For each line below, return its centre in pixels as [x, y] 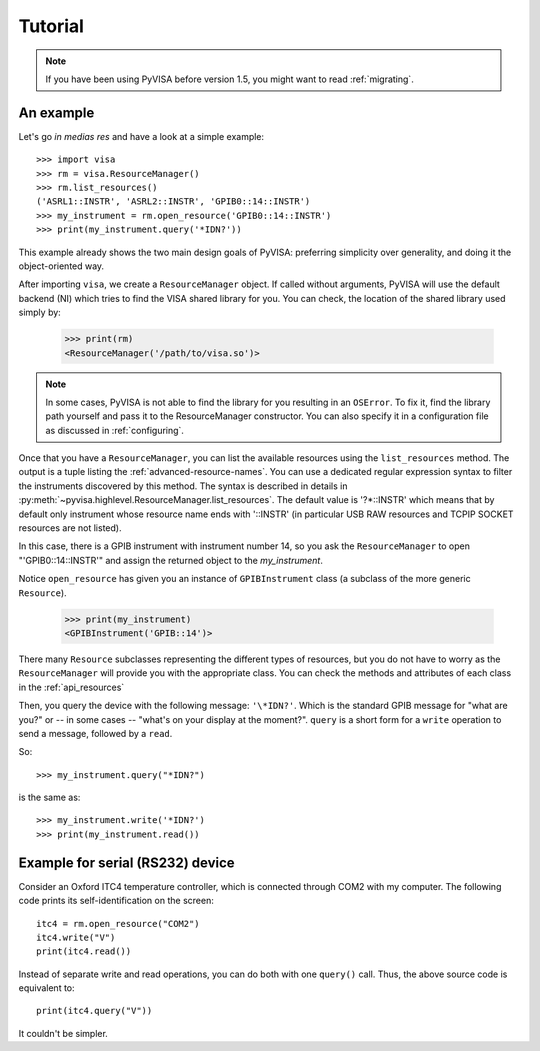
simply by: [40, 312]
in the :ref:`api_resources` [71, 687]
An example [56, 112]
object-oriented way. [61, 266]
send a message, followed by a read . [95, 733]
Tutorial [51, 26]
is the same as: [49, 797]
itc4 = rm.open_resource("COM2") [118, 923]
